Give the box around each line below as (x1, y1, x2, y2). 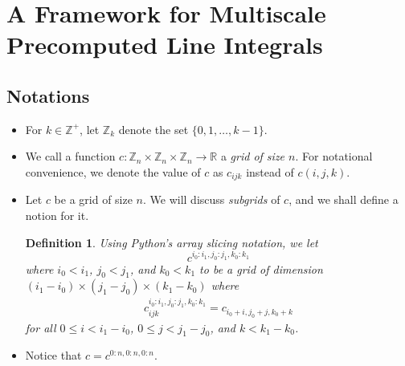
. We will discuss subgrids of (143, 191, 280, 208)
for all (25, 319, 56, 335)
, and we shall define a (288, 191, 399, 208)
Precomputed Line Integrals (6, 28, 323, 61)
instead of (246, 163, 294, 180)
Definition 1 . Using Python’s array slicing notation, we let (25, 234, 318, 250)
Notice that (25, 347, 82, 364)
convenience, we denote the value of (25, 163, 201, 180)
